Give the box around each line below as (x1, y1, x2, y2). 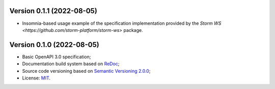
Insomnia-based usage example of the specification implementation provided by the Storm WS (22, 20, 222, 26)
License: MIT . (22, 75, 51, 81)
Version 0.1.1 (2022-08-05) (9, 7, 98, 15)
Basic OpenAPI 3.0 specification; (22, 54, 91, 60)
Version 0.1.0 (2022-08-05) (9, 40, 99, 49)
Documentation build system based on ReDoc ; (22, 61, 120, 67)
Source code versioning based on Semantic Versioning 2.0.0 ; (22, 68, 151, 74)
